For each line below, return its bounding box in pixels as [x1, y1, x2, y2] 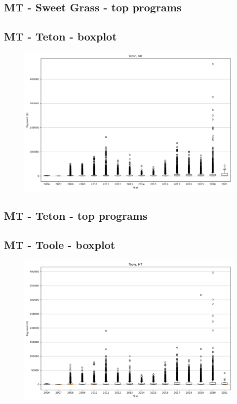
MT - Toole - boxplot [4, 237, 116, 252]
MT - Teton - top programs [4, 208, 148, 223]
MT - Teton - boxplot [4, 29, 117, 44]
